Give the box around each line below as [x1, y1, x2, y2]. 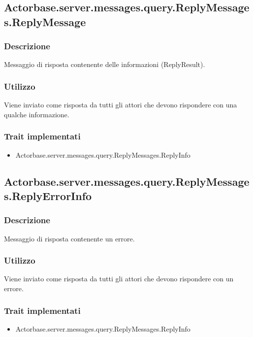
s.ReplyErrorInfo [4, 188, 92, 203]
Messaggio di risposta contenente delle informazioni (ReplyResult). [4, 59, 205, 69]
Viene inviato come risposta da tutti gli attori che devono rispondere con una [4, 100, 237, 110]
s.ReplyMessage [4, 14, 86, 29]
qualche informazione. [4, 109, 69, 119]
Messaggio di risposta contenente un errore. [4, 233, 135, 243]
